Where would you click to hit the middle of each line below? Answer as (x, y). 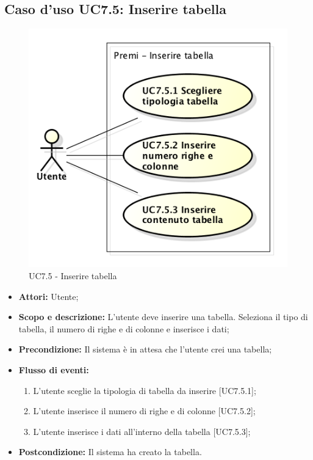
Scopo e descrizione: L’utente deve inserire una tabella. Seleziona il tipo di (163, 317)
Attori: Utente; (49, 296)
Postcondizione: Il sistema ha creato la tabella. (110, 452)
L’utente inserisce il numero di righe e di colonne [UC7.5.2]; (144, 411)
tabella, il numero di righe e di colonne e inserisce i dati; (124, 328)
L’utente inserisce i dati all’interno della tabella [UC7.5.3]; (142, 431)
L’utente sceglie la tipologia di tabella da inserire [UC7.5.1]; (145, 390)
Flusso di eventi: (54, 370)
